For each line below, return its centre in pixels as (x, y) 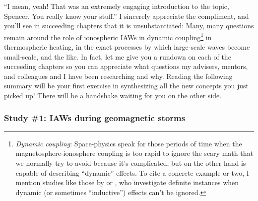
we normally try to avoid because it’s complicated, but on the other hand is (131, 163)
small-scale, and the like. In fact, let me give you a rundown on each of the (118, 56)
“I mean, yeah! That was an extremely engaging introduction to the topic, (117, 6)
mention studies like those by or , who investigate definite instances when (127, 182)
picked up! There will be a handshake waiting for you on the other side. (113, 95)
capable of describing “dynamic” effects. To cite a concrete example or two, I (132, 172)
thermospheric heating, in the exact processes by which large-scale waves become (127, 47)
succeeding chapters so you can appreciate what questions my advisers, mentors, (126, 66)
